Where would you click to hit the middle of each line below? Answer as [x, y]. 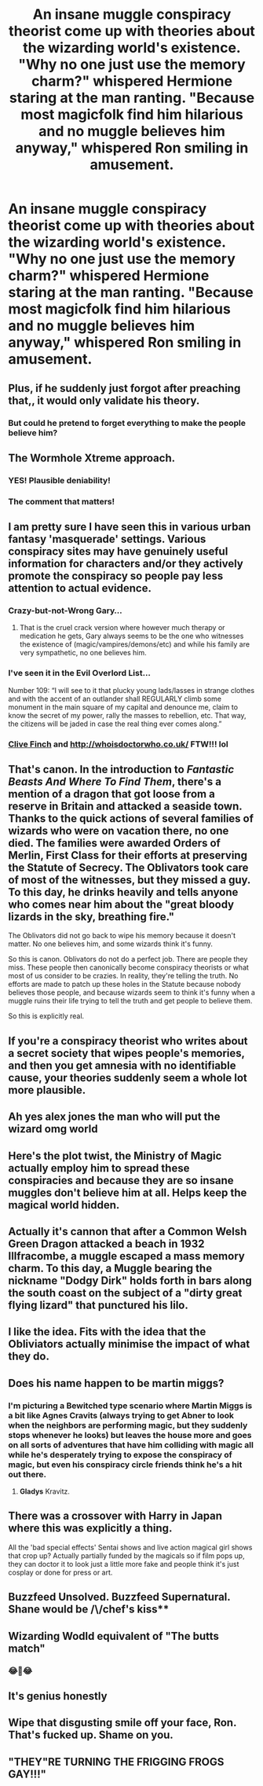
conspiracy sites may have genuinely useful [118, 552]
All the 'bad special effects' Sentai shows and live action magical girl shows [130, 1547]
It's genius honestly [58, 1696]
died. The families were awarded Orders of [115, 843]
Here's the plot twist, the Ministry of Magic [115, 1155]
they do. [29, 1357]
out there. [27, 1474]
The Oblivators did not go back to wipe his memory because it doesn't [122, 936]
